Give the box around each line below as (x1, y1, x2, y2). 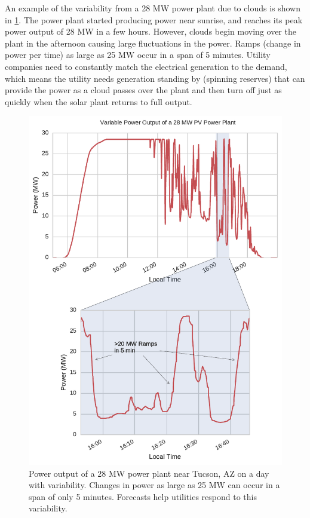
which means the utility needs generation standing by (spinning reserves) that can (5, 72, 305, 84)
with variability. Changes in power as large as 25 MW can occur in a (29, 479, 280, 491)
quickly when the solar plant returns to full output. (5, 95, 192, 108)
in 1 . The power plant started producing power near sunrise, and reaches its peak (5, 13, 303, 26)
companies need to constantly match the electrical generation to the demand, (5, 60, 287, 72)
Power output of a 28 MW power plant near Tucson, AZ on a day (29, 467, 269, 479)
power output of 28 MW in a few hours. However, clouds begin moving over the (5, 25, 296, 38)
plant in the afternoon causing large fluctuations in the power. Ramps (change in (5, 36, 301, 49)
